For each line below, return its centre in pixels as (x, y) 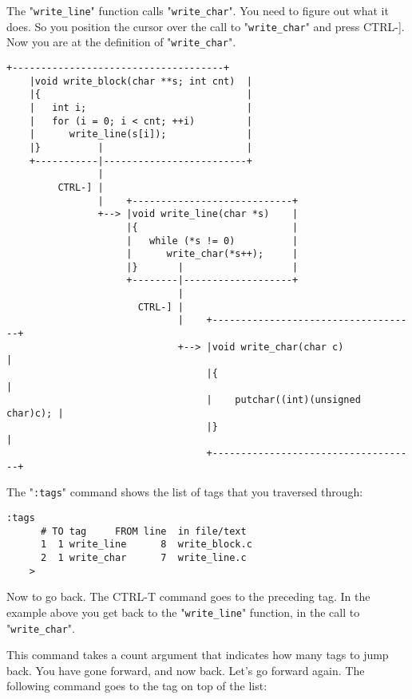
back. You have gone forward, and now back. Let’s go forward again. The (186, 670)
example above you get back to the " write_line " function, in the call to (183, 612)
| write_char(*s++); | (212, 254)
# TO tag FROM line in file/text (143, 531)
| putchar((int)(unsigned (283, 400)
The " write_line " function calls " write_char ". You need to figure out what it (198, 10)
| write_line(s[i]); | (141, 134)
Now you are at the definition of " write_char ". (121, 42)
